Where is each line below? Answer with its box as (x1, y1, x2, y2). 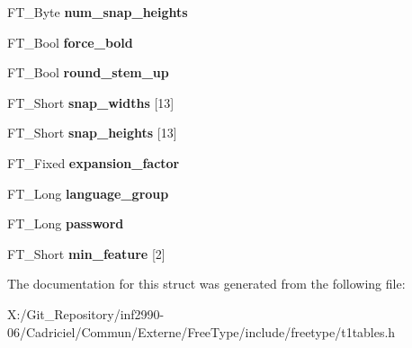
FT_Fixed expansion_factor (7, 153, 180, 172)
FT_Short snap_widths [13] (7, 93, 175, 112)
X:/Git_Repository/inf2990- (7, 304, 165, 323)
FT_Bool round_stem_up (7, 63, 169, 82)
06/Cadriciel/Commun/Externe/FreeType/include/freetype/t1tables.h (7, 322, 396, 341)
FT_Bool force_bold (7, 32, 133, 51)
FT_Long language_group (7, 183, 169, 202)
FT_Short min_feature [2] (7, 244, 166, 263)
